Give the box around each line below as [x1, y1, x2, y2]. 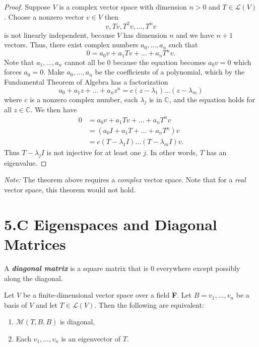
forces [4, 66, 22, 77]
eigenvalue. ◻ [4, 157, 47, 168]
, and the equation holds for [169, 94, 255, 104]
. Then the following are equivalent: [94, 299, 204, 310]
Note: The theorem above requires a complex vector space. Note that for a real [4, 174, 246, 185]
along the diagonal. [4, 272, 63, 283]
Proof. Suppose [4, 2, 50, 12]
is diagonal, [59, 316, 95, 327]
